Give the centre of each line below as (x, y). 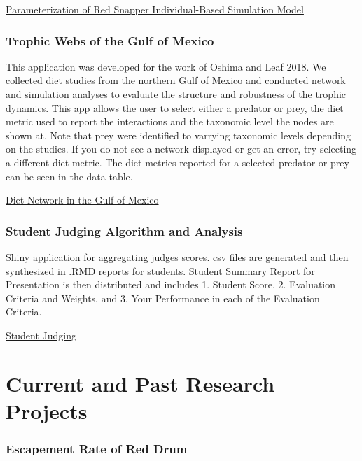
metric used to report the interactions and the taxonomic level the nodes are (170, 121)
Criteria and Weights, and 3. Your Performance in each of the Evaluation (163, 298)
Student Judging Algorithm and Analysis (124, 230)
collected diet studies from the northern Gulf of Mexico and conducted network (176, 80)
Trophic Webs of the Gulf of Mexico (110, 40)
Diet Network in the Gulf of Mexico (82, 200)
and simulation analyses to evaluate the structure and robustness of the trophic (176, 94)
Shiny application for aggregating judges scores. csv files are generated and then (177, 256)
